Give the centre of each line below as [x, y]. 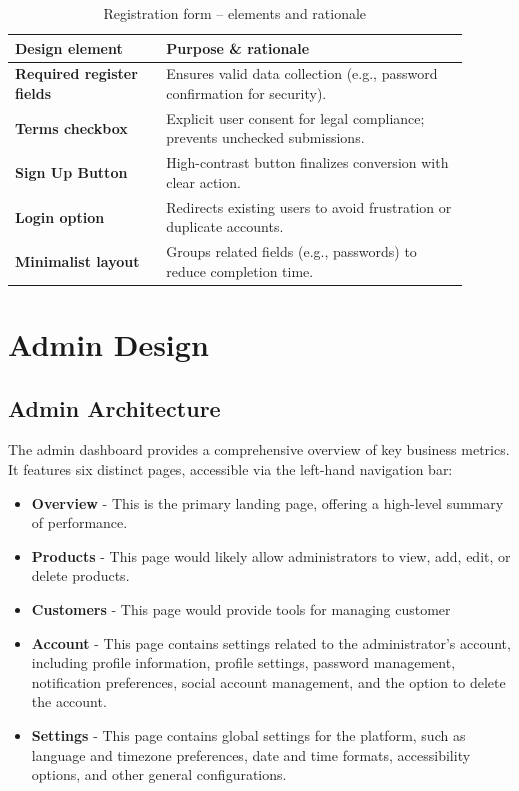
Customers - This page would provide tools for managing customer [241, 609]
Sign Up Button [71, 172]
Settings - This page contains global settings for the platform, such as [248, 734]
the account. [69, 701]
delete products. [80, 575]
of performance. [79, 522]
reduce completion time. [240, 270]
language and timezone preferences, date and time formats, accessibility [251, 754]
